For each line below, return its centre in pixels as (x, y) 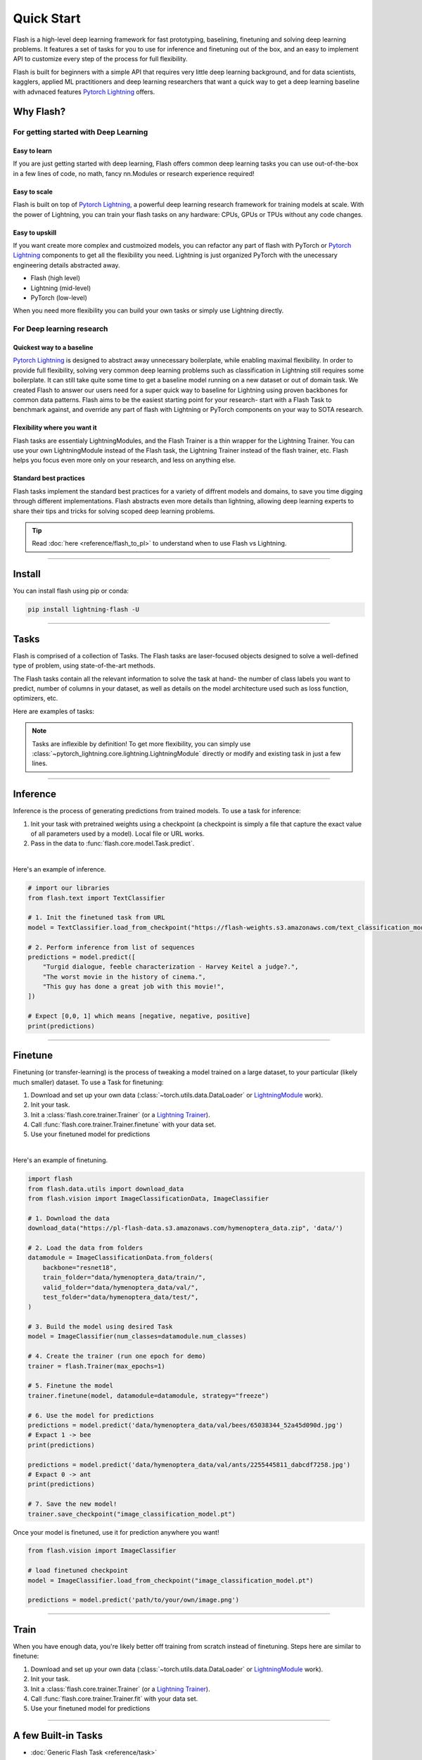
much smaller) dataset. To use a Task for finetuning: (89, 1082)
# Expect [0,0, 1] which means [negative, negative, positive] (139, 1016)
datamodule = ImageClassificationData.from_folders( (121, 1258)
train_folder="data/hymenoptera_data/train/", (124, 1277)
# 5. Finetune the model (71, 1386)
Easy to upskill (34, 232)
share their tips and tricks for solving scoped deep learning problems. (114, 511)
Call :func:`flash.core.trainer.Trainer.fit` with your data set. (114, 1698)
